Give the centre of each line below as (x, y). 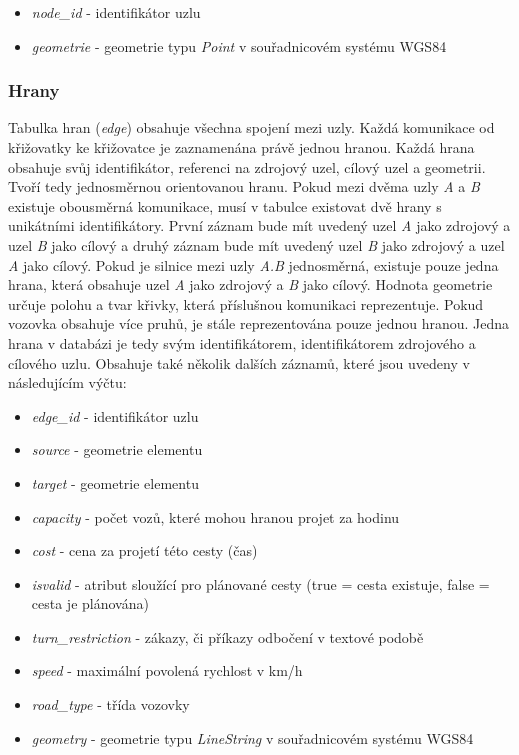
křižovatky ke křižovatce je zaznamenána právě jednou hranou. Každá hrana (241, 147)
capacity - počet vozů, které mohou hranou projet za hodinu (215, 516)
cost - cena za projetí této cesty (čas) (144, 550)
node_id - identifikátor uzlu (116, 12)
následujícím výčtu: (67, 382)
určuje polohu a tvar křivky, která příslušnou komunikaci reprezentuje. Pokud (246, 303)
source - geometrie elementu (117, 449)
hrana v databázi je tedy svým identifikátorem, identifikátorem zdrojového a (242, 342)
